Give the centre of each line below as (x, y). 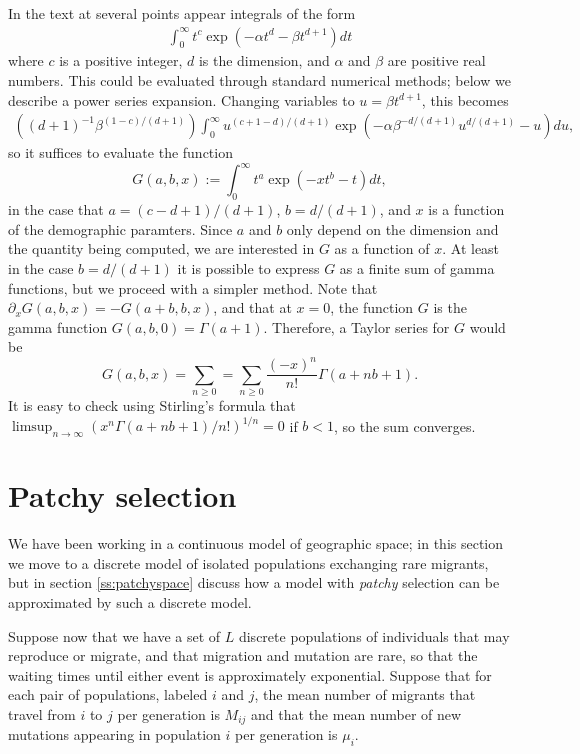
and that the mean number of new (356, 713)
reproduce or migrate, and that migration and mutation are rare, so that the (243, 655)
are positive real (436, 60)
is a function (466, 209)
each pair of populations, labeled (108, 694)
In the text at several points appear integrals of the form (182, 13)
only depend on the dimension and (392, 228)
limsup (32, 427)
